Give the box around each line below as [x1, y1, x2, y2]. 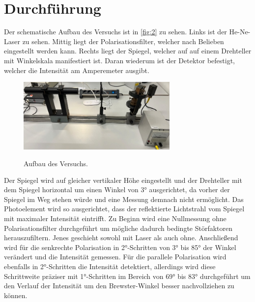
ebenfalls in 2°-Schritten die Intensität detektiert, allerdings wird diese [4, 261, 216, 271]
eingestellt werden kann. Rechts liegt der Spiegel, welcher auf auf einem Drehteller [4, 46, 252, 56]
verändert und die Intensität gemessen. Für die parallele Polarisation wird [4, 252, 227, 262]
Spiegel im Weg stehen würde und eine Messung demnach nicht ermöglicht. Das [4, 194, 244, 204]
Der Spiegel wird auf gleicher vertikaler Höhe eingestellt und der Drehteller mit [4, 175, 242, 185]
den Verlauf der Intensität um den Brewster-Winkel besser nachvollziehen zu [4, 280, 234, 291]
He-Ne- [229, 26, 251, 37]
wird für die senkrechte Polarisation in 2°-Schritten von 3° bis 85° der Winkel [4, 242, 236, 252]
